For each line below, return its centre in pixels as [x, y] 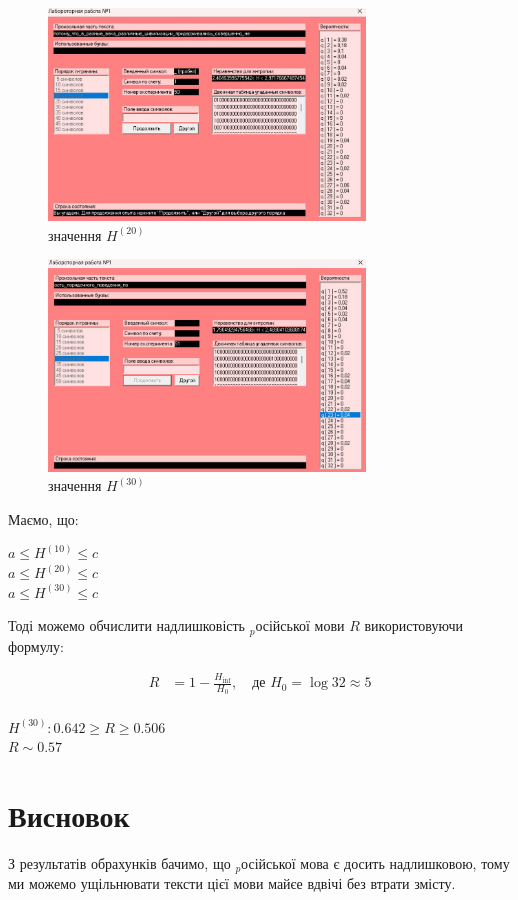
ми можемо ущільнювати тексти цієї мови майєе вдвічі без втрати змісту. [232, 883]
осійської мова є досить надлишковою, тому [375, 862]
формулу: [36, 645]
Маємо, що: [43, 518]
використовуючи [413, 625]
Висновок [69, 814]
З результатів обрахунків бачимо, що [119, 862]
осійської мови [300, 625]
